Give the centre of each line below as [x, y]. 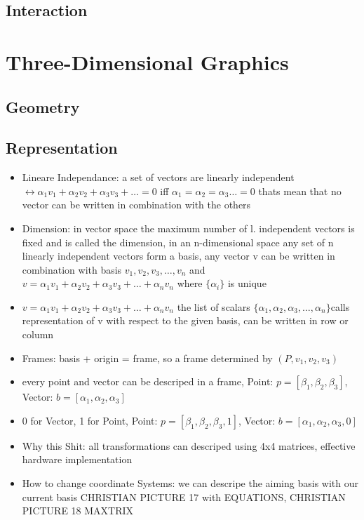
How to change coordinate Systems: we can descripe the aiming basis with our [190, 483]
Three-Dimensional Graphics [147, 61]
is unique [247, 283]
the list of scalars [214, 306]
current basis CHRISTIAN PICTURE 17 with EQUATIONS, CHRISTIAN [184, 496]
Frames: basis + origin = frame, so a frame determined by [147, 358]
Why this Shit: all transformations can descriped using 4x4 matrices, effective [189, 445]
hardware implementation [77, 459]
